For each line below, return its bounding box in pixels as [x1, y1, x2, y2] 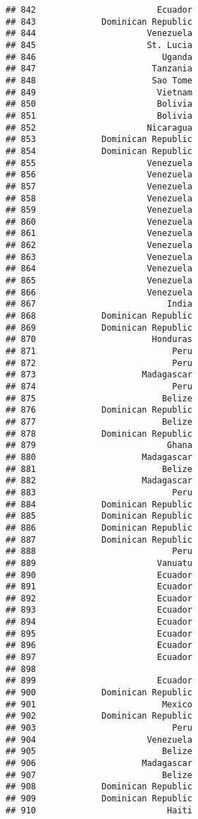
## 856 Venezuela [6, 170, 192, 180]
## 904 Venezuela [6, 734, 192, 745]
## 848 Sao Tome [6, 75, 192, 86]
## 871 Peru [6, 346, 192, 357]
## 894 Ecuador [6, 617, 192, 627]
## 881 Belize [6, 464, 192, 474]
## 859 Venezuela [6, 205, 192, 216]
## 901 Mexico [6, 699, 192, 709]
